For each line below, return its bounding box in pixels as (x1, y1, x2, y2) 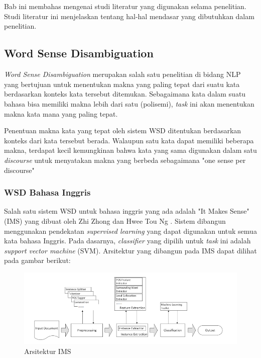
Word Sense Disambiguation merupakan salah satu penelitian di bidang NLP (4, 69, 241, 79)
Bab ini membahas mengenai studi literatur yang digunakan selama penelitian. (4, 1, 246, 12)
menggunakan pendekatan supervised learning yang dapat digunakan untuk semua (4, 225, 257, 236)
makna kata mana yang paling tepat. (4, 108, 118, 119)
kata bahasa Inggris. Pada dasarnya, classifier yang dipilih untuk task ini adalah (4, 235, 251, 246)
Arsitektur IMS (24, 346, 71, 356)
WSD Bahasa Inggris (4, 186, 91, 199)
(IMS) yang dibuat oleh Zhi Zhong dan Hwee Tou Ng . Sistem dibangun (4, 215, 226, 226)
